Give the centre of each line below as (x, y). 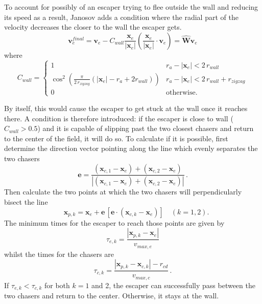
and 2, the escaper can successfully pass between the (173, 285)
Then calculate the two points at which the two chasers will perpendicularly (123, 192)
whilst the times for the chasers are (59, 254)
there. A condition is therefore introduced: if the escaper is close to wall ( (119, 118)
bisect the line (26, 202)
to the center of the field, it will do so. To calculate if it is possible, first (116, 138)
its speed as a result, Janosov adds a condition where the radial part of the (121, 17)
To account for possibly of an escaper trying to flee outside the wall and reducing (131, 7)
